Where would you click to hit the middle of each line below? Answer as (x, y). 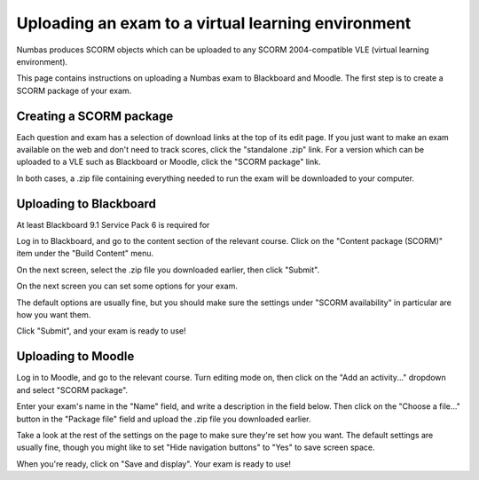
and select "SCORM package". (72, 390)
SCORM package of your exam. (74, 90)
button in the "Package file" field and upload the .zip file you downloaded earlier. (164, 419)
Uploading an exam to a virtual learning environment (214, 23)
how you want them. (54, 315)
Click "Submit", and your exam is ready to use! (101, 331)
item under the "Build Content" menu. (85, 254)
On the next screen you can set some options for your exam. (127, 286)
